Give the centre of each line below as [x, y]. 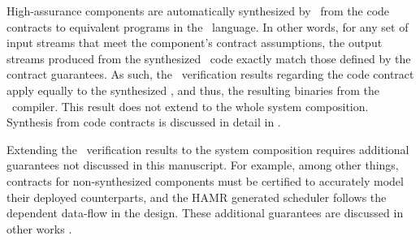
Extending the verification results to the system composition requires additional [208, 149]
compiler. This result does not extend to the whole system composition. [190, 106]
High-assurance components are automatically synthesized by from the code [198, 11]
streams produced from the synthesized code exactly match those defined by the [209, 58]
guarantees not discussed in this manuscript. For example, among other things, [203, 165]
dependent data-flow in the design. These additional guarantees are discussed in [205, 213]
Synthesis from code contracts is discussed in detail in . [144, 122]
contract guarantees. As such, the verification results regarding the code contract [210, 74]
